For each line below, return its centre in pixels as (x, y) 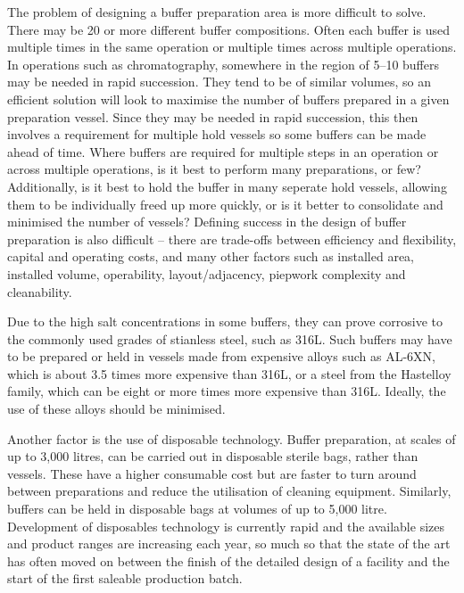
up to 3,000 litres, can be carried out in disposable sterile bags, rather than (213, 456)
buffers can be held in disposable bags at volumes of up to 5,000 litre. (197, 509)
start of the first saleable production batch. (125, 578)
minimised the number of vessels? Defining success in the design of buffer (207, 222)
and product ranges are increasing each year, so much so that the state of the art (229, 544)
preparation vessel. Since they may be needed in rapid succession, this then (213, 116)
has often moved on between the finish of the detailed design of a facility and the (228, 560)
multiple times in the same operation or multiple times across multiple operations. (232, 47)
